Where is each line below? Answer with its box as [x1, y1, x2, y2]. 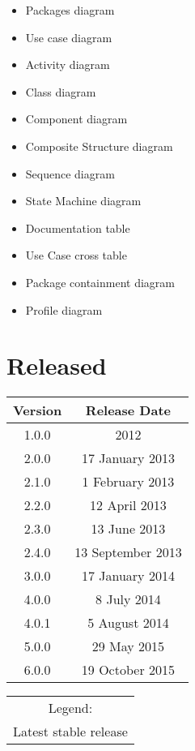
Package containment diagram [25, 273, 175, 290]
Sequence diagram [25, 165, 115, 182]
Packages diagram [25, 2, 115, 18]
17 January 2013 [81, 448, 175, 468]
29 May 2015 [91, 637, 165, 656]
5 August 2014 [87, 613, 169, 633]
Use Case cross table [25, 247, 127, 264]
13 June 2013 [91, 519, 166, 539]
